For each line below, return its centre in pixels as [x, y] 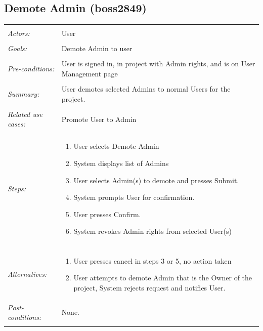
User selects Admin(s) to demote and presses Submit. [156, 180]
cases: [17, 124]
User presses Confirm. [107, 214]
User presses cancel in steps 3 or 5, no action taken [152, 260]
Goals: [17, 48]
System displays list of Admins [121, 163]
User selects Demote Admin [116, 146]
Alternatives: [27, 274]
